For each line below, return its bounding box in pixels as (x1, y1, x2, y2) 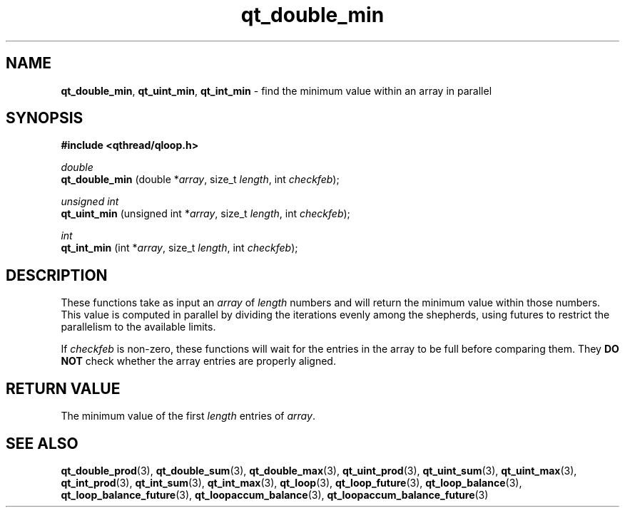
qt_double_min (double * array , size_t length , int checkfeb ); (61, 173, 340, 186)
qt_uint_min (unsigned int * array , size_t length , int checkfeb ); (61, 207, 350, 220)
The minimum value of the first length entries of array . (61, 410, 315, 423)
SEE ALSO (6, 434, 78, 452)
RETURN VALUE (6, 379, 121, 398)
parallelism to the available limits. (61, 321, 216, 333)
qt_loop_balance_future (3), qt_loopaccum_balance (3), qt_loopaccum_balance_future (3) (61, 488, 489, 501)
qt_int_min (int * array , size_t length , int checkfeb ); (61, 242, 298, 254)
